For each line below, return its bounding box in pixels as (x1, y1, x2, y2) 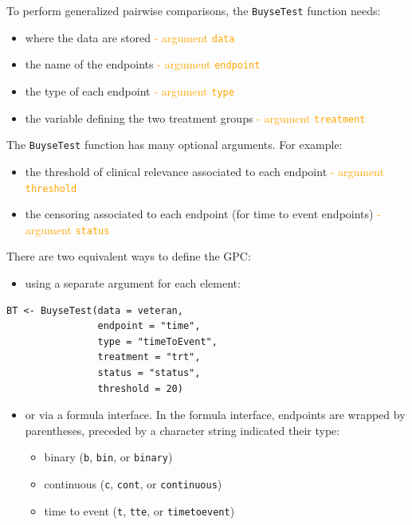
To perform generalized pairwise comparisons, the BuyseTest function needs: (6, 2, 381, 18)
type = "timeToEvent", (97, 335, 218, 347)
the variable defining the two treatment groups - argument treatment (25, 109, 366, 126)
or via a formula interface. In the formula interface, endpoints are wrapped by (25, 406, 406, 423)
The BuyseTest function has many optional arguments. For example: (6, 136, 343, 153)
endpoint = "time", (97, 320, 201, 332)
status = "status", (97, 367, 201, 378)
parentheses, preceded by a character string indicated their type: (25, 421, 340, 438)
